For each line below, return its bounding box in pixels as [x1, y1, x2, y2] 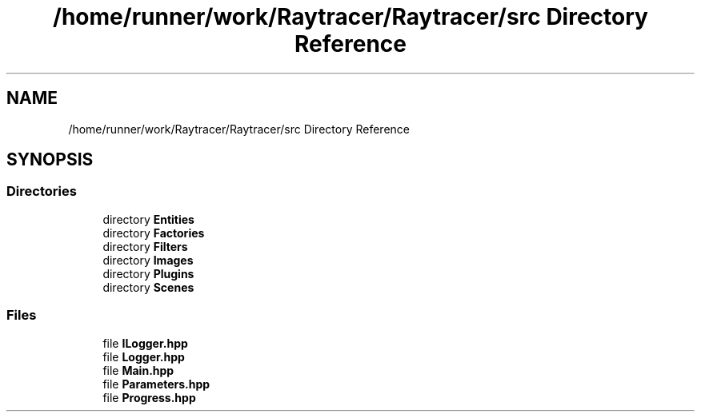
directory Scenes [102, 280, 194, 294]
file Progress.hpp [102, 390, 196, 404]
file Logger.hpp [102, 349, 185, 364]
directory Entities [102, 212, 194, 226]
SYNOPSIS [6, 149, 94, 170]
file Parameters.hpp [102, 376, 210, 391]
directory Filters [102, 239, 188, 253]
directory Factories [102, 225, 205, 240]
